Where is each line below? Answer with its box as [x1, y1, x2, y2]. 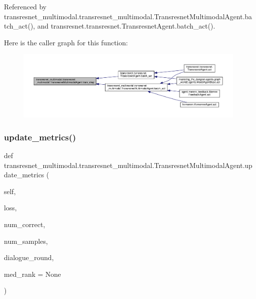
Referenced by [4, 1, 47, 11]
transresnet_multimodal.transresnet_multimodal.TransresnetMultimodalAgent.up [4, 160, 253, 170]
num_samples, [4, 235, 48, 246]
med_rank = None [4, 268, 61, 279]
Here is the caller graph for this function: [4, 37, 128, 47]
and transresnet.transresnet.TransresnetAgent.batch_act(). [37, 21, 216, 31]
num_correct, [4, 219, 45, 230]
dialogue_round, [4, 252, 54, 263]
